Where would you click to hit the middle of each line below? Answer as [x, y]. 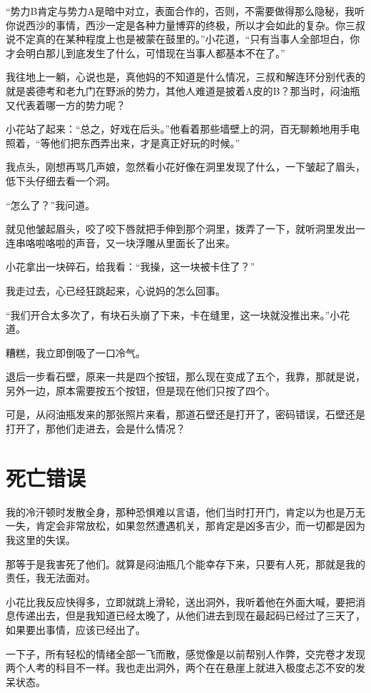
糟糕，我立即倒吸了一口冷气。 [76, 352]
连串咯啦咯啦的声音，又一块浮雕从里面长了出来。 [121, 242]
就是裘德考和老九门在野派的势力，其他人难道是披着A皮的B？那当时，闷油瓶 [183, 90]
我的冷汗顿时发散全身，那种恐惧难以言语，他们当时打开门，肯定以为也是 [176, 511]
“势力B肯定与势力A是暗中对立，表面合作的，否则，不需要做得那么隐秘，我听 [185, 11]
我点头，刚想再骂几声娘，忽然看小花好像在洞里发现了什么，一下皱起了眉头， [185, 167]
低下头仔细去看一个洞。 [61, 180]
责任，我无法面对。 [51, 578]
